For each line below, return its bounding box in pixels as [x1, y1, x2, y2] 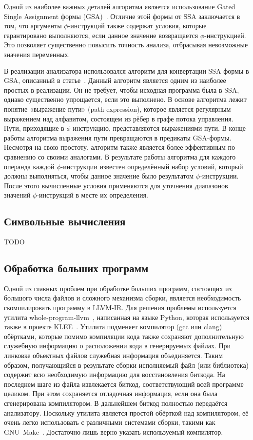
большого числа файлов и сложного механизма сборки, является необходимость [4, 293, 241, 303]
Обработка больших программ [4, 260, 149, 276]
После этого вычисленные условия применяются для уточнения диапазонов [4, 180, 228, 190]
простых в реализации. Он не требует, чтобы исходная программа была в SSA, [4, 84, 239, 95]
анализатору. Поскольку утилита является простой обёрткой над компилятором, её [4, 407, 249, 418]
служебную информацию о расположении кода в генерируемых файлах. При [4, 340, 231, 351]
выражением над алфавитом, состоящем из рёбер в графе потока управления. [4, 113, 234, 123]
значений [4, 190, 31, 200]
